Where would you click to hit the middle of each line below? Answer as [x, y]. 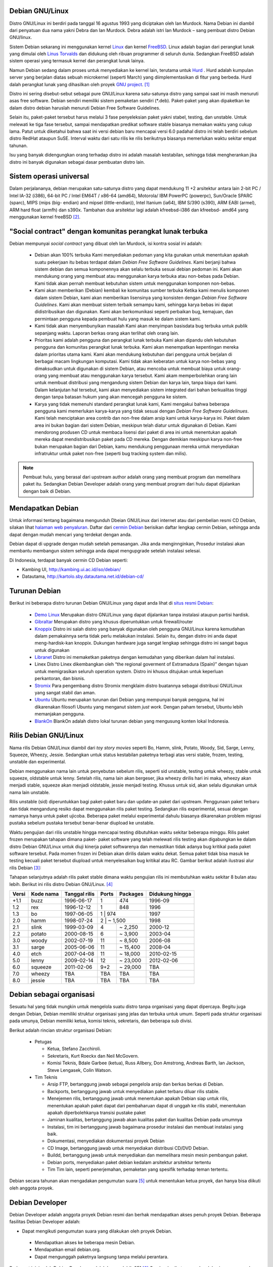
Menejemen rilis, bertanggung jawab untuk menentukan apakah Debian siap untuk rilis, [138, 1098]
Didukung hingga [170, 893]
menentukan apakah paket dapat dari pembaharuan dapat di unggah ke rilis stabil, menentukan [147, 1105]
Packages [131, 893]
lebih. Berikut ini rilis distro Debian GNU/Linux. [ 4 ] [61, 884]
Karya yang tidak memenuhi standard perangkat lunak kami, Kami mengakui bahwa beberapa [132, 404]
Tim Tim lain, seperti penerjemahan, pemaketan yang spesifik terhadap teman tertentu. [138, 1169]
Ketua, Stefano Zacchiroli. [74, 1049]
